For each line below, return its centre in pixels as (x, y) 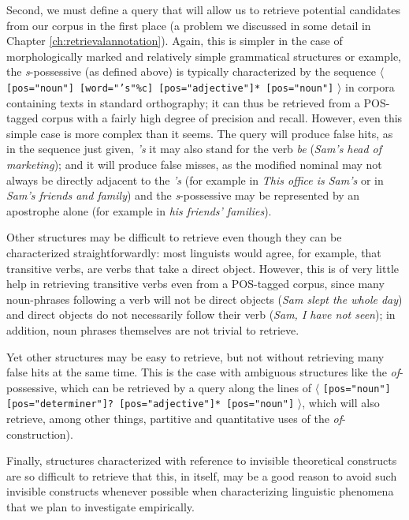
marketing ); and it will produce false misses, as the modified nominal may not (194, 164)
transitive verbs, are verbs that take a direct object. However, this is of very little (203, 268)
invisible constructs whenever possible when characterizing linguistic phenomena (200, 491)
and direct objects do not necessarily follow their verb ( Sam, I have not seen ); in (201, 314)
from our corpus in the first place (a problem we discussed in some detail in (189, 25)
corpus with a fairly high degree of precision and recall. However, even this (222, 118)
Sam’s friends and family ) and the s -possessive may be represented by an (183, 195)
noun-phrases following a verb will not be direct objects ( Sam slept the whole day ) (204, 299)
